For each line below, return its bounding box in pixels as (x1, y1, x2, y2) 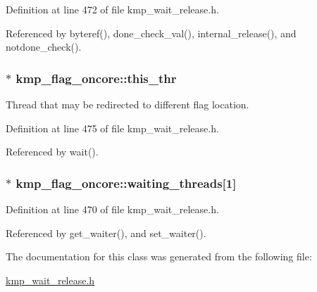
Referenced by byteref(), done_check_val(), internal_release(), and (6, 25, 297, 40)
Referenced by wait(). (6, 144, 99, 159)
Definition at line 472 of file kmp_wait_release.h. (6, 2, 219, 16)
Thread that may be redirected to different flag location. (6, 97, 249, 111)
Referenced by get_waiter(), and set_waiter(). (6, 225, 206, 240)
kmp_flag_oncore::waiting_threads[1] (15, 174, 237, 191)
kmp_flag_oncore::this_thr (15, 69, 177, 87)
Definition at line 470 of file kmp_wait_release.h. (6, 202, 219, 216)
